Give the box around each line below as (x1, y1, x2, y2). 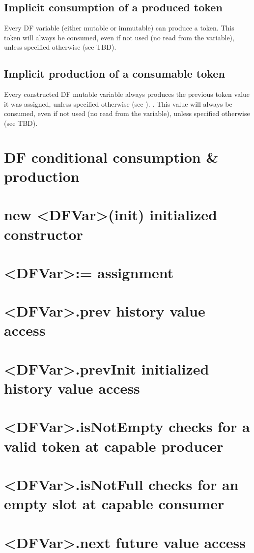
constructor (4, 224, 83, 244)
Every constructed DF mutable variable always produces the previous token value (4, 89, 250, 99)
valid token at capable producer (4, 436, 224, 456)
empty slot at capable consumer (4, 494, 225, 514)
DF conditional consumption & (4, 146, 219, 167)
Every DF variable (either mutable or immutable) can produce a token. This (4, 23, 234, 33)
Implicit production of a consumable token (4, 66, 225, 81)
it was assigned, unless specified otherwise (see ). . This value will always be (4, 98, 232, 109)
